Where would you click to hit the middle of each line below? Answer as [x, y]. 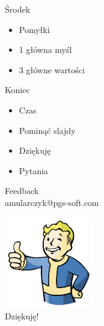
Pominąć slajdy [47, 130]
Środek [18, 9]
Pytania [33, 170]
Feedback [22, 191]
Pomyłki [34, 29]
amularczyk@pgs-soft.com [52, 202]
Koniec [17, 90]
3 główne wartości [52, 69]
